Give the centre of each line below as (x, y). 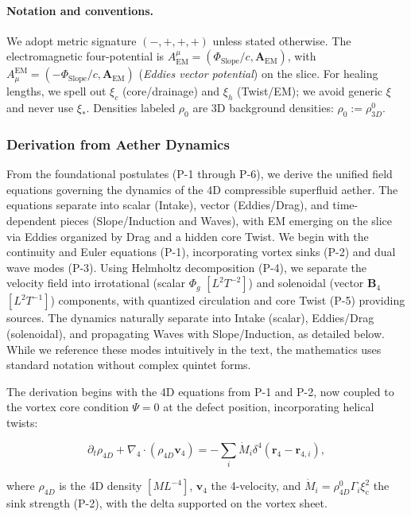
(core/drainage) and (171, 91)
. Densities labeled (131, 108)
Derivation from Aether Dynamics (118, 144)
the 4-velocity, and (256, 486)
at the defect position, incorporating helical (269, 407)
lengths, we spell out (56, 91)
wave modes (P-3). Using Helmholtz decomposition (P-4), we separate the (186, 267)
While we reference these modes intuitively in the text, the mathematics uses (194, 349)
